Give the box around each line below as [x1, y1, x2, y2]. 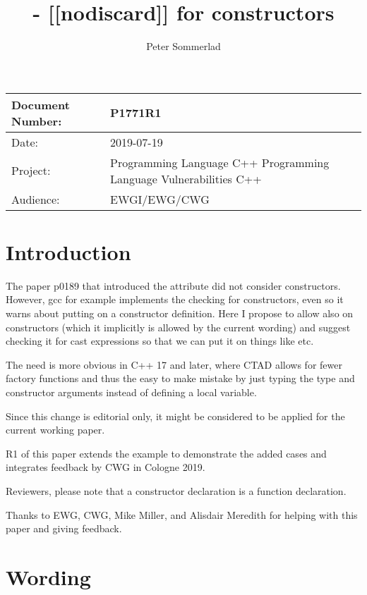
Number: [11, 112, 62, 129]
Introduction [6, 237, 131, 266]
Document [11, 96, 70, 113]
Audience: [11, 190, 60, 207]
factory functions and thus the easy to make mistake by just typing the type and [6, 371, 355, 386]
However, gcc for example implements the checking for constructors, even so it [6, 292, 344, 307]
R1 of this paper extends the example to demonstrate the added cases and [6, 446, 327, 460]
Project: [11, 162, 51, 179]
